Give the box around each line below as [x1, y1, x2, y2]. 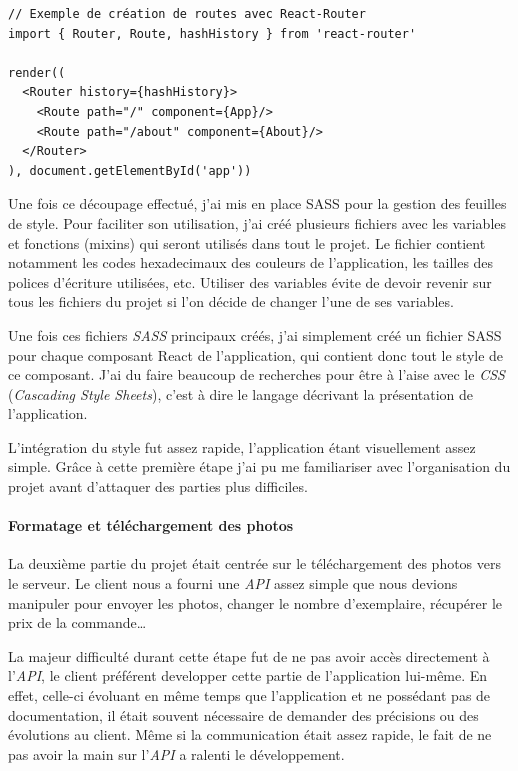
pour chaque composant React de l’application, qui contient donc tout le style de [8, 344, 504, 365]
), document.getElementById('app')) [8, 163, 252, 178]
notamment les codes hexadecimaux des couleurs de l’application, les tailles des [8, 252, 494, 273]
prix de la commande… [8, 612, 147, 633]
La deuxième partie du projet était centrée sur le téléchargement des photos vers [8, 553, 502, 574]
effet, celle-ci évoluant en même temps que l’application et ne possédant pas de [8, 685, 491, 706]
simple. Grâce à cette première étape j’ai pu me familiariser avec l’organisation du [8, 456, 511, 477]
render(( [8, 65, 66, 80]
